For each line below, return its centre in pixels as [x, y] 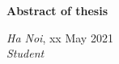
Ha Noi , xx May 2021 [60, 37]
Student [25, 53]
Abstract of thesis [57, 10]
